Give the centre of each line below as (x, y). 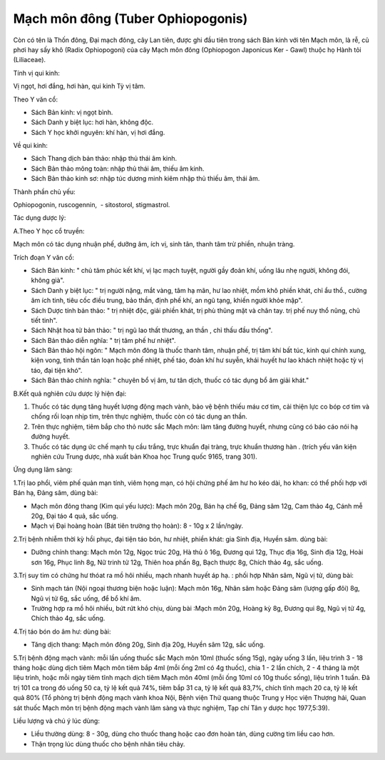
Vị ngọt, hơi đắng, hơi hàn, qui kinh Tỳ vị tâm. (79, 86)
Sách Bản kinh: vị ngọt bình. (72, 112)
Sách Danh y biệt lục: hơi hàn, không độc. (92, 122)
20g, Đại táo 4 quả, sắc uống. (75, 516)
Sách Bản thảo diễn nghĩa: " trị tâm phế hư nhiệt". (103, 340)
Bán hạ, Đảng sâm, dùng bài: (56, 493)
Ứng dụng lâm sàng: (43, 470)
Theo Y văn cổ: (36, 99)
